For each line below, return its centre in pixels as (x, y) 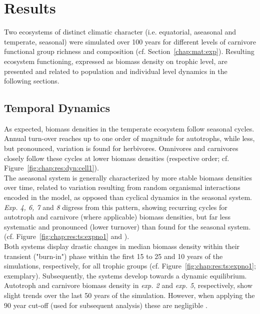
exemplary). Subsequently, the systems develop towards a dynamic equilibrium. (125, 275)
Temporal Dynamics (57, 108)
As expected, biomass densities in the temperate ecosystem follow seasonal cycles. (129, 128)
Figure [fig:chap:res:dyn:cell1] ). (51, 168)
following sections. (32, 81)
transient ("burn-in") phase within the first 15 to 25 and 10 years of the (113, 256)
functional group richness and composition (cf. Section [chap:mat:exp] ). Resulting (129, 51)
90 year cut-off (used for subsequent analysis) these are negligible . (106, 305)
